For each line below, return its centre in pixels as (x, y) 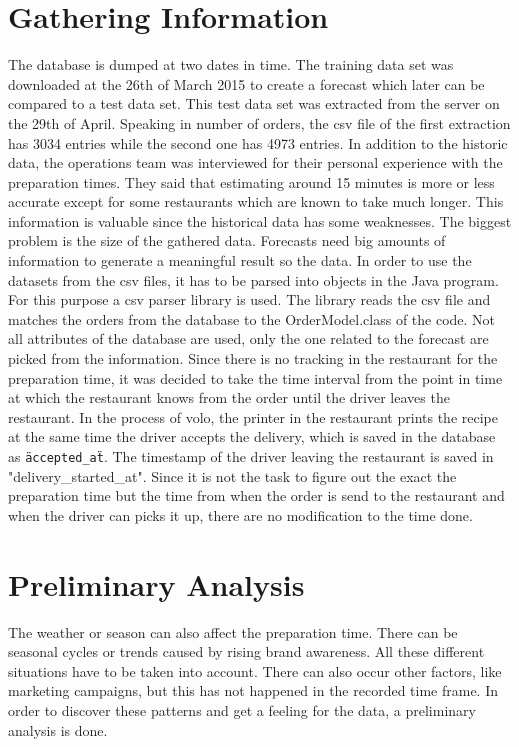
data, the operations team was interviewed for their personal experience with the (255, 162)
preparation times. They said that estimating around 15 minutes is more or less (251, 181)
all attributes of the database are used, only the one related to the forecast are (248, 338)
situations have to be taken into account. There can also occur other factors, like (255, 670)
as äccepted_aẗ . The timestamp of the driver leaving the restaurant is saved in (251, 456)
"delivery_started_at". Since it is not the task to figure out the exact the (232, 475)
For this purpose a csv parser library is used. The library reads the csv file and (249, 299)
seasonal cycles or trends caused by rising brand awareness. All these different (246, 651)
